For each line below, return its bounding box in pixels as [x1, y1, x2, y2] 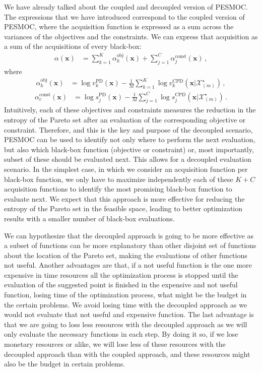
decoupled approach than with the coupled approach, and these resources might [4, 348, 250, 359]
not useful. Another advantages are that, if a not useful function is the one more [4, 260, 252, 270]
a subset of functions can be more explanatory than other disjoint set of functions [4, 240, 256, 251]
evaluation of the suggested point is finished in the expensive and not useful [4, 279, 238, 290]
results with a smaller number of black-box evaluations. [4, 213, 175, 223]
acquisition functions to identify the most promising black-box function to [4, 183, 232, 194]
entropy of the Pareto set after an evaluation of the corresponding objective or [4, 114, 246, 125]
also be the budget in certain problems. [4, 358, 125, 369]
